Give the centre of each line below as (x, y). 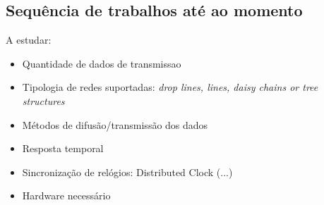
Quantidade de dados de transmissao (102, 63)
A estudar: (29, 40)
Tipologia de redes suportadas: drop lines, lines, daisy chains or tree (170, 87)
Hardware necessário (66, 195)
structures (43, 100)
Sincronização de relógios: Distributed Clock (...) (127, 172)
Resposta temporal (63, 148)
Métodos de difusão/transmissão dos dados (115, 124)
